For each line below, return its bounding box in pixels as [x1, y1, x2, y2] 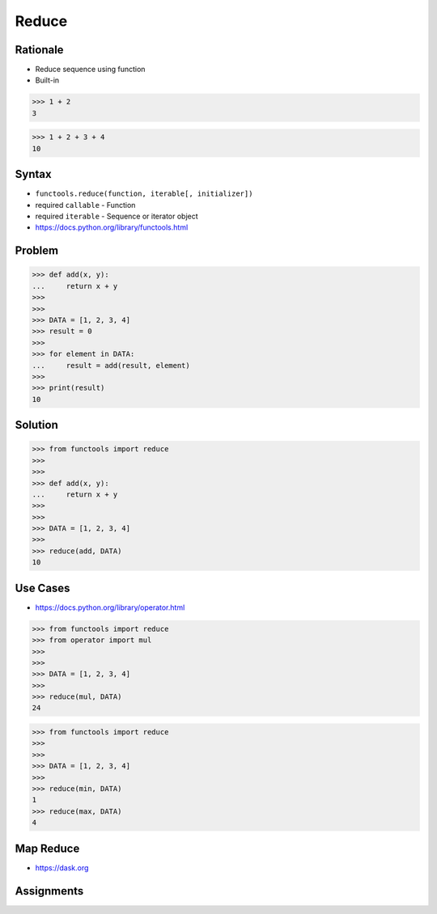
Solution [15, 418, 58, 432]
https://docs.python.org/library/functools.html [35, 222, 189, 232]
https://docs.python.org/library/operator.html [35, 603, 185, 612]
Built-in [35, 75, 60, 85]
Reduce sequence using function [35, 65, 146, 74]
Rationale [15, 43, 64, 57]
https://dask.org [35, 862, 89, 873]
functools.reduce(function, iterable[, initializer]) [35, 189, 253, 198]
